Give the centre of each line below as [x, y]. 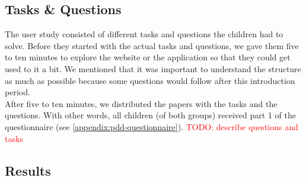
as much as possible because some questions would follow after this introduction [150, 80]
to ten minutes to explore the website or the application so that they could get [148, 57]
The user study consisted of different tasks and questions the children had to [144, 34]
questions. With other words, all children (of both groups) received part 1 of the [150, 115]
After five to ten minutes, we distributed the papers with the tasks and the [141, 103]
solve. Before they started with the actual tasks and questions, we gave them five [152, 45]
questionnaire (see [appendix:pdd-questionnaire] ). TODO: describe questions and [152, 126]
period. [17, 92]
